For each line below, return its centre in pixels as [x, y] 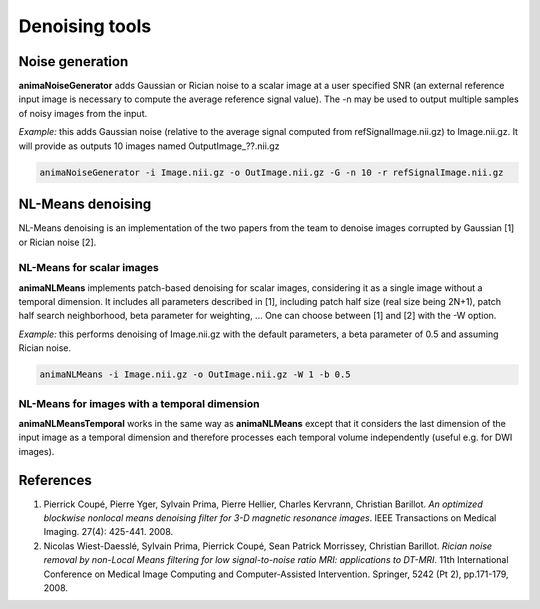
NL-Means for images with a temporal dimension [139, 403]
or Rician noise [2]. [57, 242]
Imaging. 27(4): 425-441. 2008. [108, 532]
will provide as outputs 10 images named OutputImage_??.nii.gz [149, 146]
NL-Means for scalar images [88, 268]
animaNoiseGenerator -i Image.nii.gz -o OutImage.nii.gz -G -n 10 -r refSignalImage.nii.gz [271, 172]
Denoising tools [85, 26]
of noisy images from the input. [83, 113]
